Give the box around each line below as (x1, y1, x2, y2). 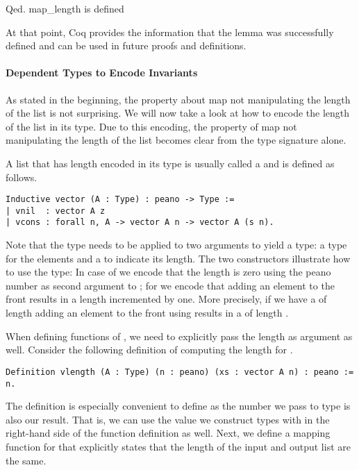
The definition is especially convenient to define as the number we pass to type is (6, 398, 351, 413)
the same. (6, 453, 47, 467)
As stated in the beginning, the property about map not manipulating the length (6, 92, 351, 106)
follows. (6, 169, 37, 184)
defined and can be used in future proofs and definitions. (6, 38, 247, 53)
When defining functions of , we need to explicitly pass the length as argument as (6, 328, 353, 343)
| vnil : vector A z (6, 205, 106, 216)
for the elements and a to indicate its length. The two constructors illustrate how (6, 251, 351, 265)
